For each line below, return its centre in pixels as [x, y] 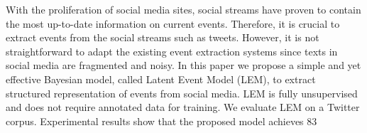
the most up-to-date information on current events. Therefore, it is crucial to [173, 23]
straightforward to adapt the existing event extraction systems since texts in [172, 51]
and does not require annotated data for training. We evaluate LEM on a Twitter [183, 107]
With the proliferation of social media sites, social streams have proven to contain [183, 9]
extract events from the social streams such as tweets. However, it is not [163, 37]
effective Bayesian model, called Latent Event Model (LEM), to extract [161, 79]
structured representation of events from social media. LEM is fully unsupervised [182, 93]
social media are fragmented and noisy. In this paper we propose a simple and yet [183, 65]
